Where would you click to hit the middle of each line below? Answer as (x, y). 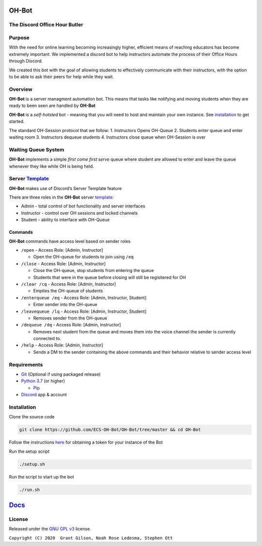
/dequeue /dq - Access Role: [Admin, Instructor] (71, 325)
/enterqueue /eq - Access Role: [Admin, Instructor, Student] (84, 298)
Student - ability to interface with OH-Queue (65, 220)
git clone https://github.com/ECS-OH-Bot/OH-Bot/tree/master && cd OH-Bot (110, 430)
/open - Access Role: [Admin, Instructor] (62, 250)
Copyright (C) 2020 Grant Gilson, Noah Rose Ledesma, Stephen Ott (91, 538)
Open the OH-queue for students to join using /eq (83, 257)
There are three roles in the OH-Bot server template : (61, 197)
